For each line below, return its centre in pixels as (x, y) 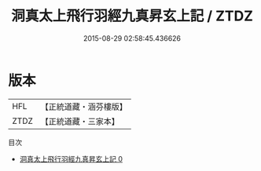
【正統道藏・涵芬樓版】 (84, 107)
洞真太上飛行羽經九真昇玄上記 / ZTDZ (132, 16)
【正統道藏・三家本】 (80, 121)
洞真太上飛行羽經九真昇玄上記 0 (71, 158)
